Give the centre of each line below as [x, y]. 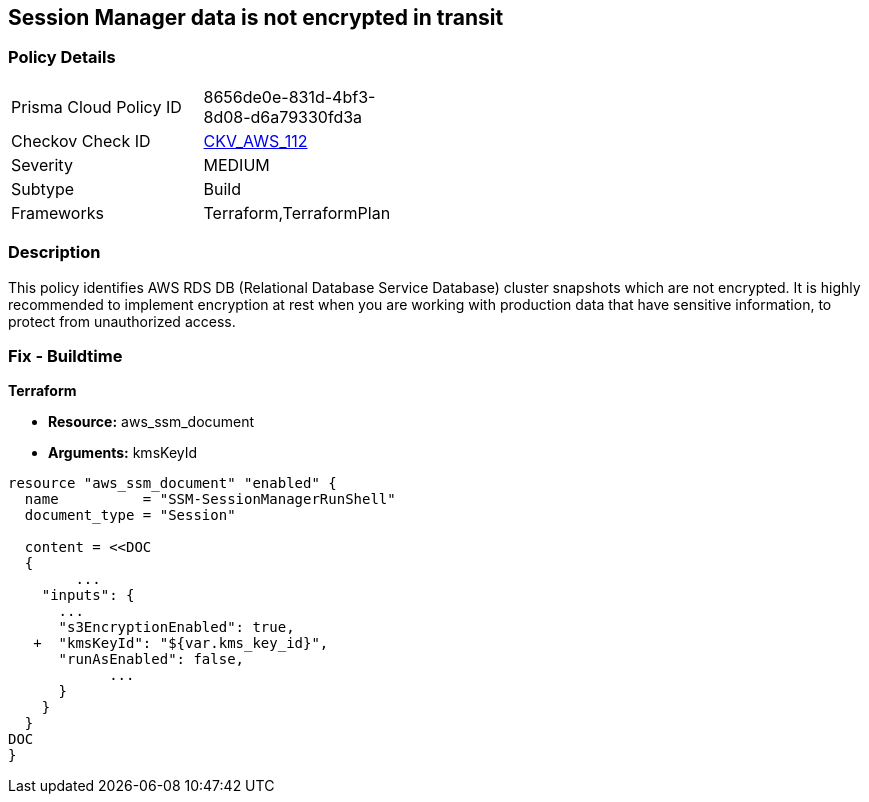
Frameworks [57, 212]
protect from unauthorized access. [122, 321]
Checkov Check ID [81, 140]
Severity [42, 164]
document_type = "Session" [130, 515]
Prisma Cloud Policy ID [96, 106]
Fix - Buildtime [65, 355]
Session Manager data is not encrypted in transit [256, 17]
